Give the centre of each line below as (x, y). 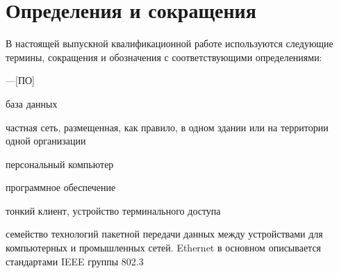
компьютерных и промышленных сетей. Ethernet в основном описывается (164, 248)
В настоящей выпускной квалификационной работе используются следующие (169, 43)
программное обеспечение (61, 187)
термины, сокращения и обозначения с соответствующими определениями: (164, 57)
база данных (32, 103)
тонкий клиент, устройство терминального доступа (113, 210)
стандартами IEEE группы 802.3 (75, 261)
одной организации (46, 141)
